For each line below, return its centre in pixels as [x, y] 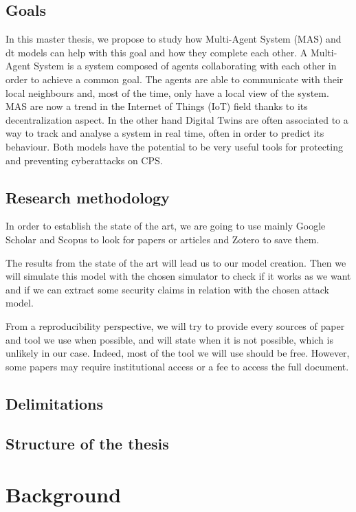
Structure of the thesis [87, 444]
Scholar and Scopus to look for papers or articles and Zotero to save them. [163, 239]
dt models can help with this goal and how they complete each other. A [157, 52]
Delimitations [55, 403]
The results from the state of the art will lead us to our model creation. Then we [176, 262]
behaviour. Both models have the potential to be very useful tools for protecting [174, 146]
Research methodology [88, 197]
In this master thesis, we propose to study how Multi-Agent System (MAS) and [174, 39]
